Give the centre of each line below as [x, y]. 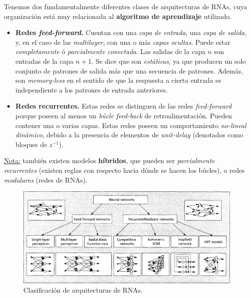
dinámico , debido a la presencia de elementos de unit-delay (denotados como [129, 135]
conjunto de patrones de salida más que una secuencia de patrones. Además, [129, 70]
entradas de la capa [44, 61]
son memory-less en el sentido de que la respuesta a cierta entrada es [118, 80]
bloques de [31, 144]
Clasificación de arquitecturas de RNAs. [83, 290]
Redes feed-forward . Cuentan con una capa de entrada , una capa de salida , [131, 32]
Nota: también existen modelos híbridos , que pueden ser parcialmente [109, 160]
